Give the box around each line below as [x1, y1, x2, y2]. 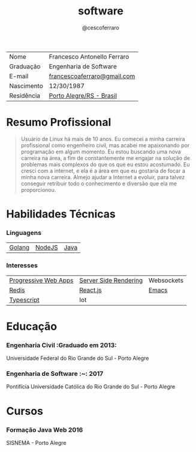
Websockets [149, 276, 184, 284]
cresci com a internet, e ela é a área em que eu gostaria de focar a [20, 167, 186, 174]
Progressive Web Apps [9, 276, 74, 284]
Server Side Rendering [79, 276, 143, 284]
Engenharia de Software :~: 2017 [6, 370, 104, 378]
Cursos [6, 404, 44, 418]
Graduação [9, 62, 41, 70]
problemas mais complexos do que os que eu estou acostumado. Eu [20, 161, 190, 168]
